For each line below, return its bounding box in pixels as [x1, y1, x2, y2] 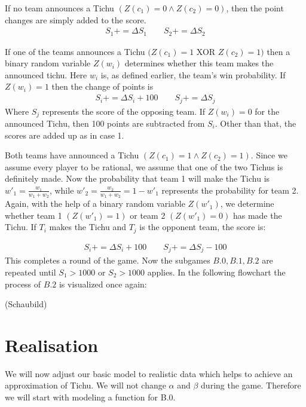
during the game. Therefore [201, 379, 301, 391]
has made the [232, 209, 282, 221]
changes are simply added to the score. [5, 13, 146, 26]
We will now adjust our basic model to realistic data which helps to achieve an [5, 367, 293, 380]
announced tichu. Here [5, 68, 87, 81]
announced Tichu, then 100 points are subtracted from [5, 117, 205, 129]
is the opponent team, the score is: [139, 221, 266, 233]
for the [255, 105, 280, 117]
